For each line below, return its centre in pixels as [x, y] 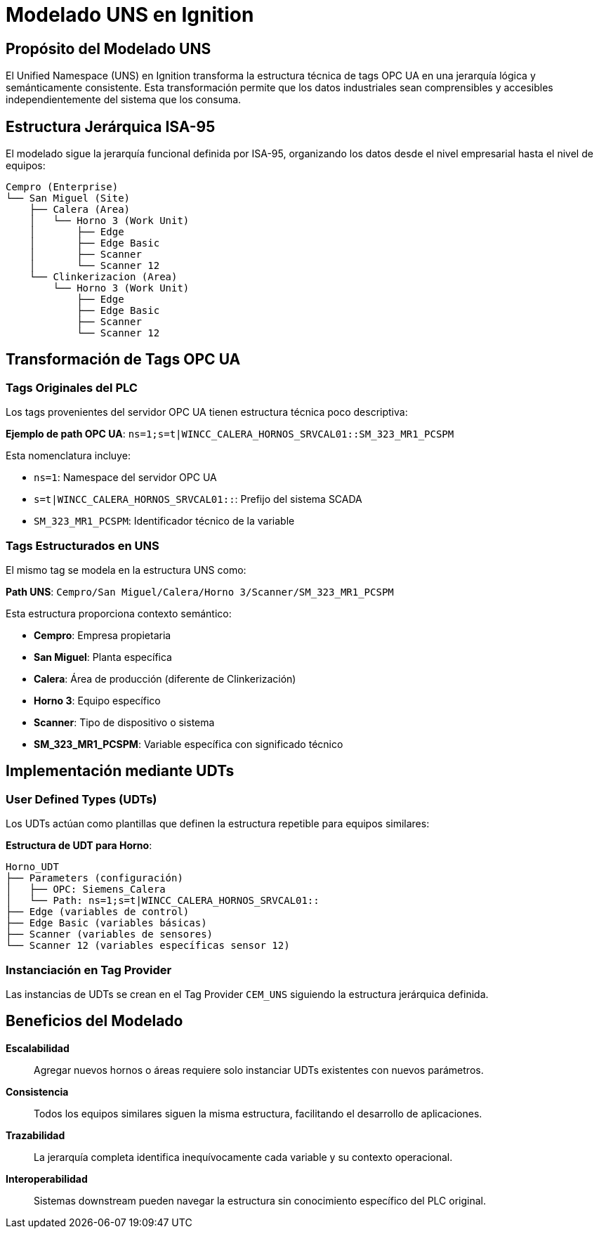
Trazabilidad [35, 1135]
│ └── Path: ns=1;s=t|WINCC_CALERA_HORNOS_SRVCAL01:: [163, 901]
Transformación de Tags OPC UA [123, 360]
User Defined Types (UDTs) [81, 799]
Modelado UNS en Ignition [130, 15]
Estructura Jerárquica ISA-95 [111, 126]
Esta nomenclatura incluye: [68, 456]
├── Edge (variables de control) [98, 912]
